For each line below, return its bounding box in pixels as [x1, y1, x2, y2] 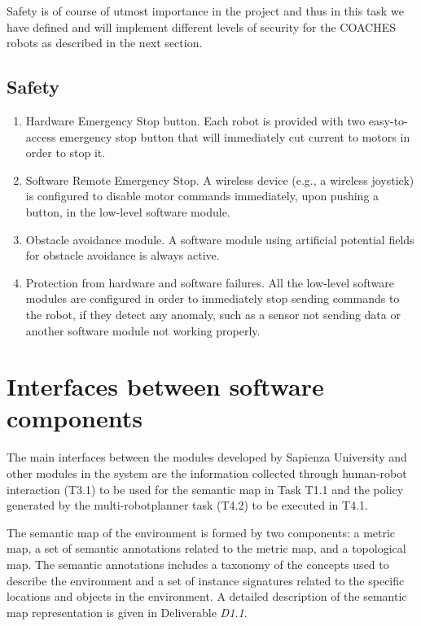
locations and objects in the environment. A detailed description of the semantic [7, 588, 407, 605]
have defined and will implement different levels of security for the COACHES [7, 18, 397, 35]
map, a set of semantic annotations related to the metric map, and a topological [7, 540, 406, 557]
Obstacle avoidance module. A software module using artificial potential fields [25, 230, 414, 247]
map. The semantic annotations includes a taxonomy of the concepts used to [7, 555, 389, 572]
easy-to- [368, 112, 408, 129]
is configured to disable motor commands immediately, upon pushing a [25, 187, 379, 204]
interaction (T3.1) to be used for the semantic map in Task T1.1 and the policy [7, 480, 404, 497]
